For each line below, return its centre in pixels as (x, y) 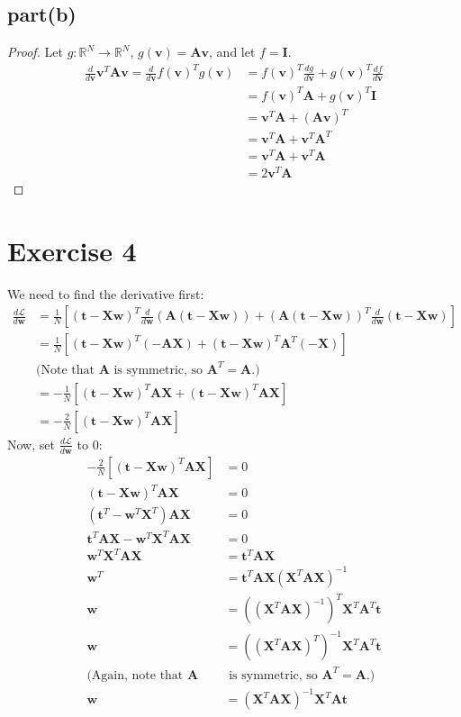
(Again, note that (135, 675)
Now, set (31, 444)
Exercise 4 (72, 250)
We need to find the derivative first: (106, 293)
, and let (232, 52)
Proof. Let (35, 52)
